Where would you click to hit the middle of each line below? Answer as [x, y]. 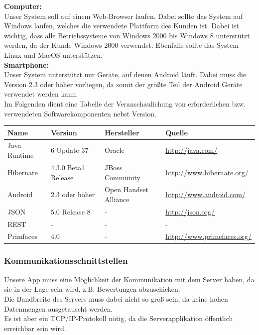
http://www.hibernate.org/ [207, 172]
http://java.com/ [192, 150]
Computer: [23, 6]
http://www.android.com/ [205, 194]
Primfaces [22, 236]
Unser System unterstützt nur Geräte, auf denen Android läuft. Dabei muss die [125, 74]
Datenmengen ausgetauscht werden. [59, 308]
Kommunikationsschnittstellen [66, 261]
